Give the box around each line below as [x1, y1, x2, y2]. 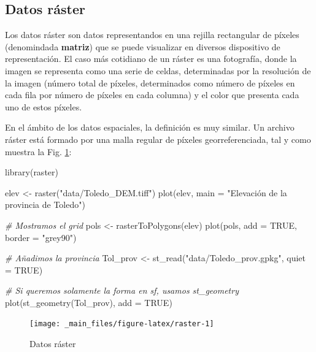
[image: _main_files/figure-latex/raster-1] [29, 319, 214, 329]
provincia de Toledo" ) [5, 198, 85, 211]
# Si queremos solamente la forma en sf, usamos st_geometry [5, 284, 239, 297]
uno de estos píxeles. [5, 100, 82, 113]
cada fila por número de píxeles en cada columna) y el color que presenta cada [5, 88, 299, 101]
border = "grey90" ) [5, 231, 77, 243]
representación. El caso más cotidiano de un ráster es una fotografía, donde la [5, 52, 297, 65]
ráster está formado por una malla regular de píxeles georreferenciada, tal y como [5, 132, 311, 145]
